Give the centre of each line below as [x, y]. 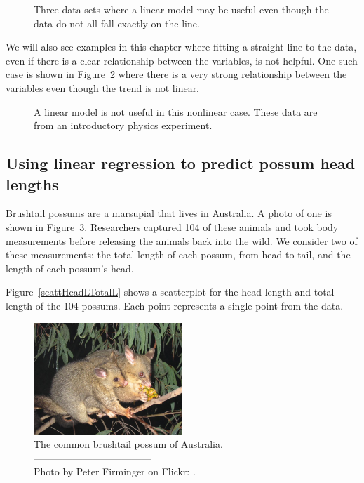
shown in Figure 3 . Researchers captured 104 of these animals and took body [172, 226]
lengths [32, 184]
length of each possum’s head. [70, 268]
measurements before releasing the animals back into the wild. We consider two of [182, 240]
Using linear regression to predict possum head [181, 163]
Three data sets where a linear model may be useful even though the [181, 9]
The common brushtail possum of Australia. [128, 444]
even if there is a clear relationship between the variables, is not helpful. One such [182, 60]
